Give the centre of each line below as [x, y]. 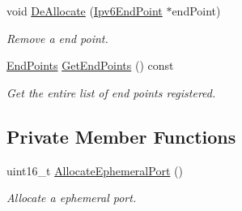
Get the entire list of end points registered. [111, 92]
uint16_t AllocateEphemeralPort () [95, 170]
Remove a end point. [57, 38]
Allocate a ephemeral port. [72, 198]
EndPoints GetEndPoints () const [90, 65]
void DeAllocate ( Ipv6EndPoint [85, 11]
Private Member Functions [121, 136]
